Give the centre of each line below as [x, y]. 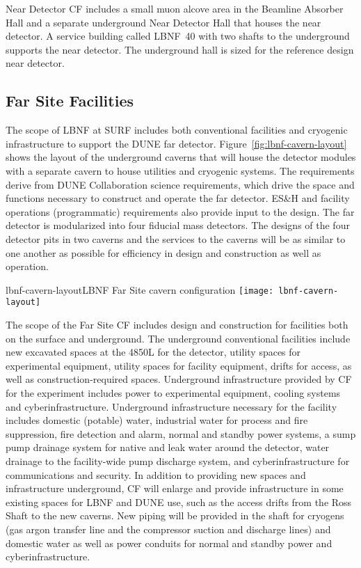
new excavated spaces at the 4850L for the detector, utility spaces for [153, 352]
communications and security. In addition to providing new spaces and [156, 474]
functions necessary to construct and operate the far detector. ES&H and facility [178, 198]
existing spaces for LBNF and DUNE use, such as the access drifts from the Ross [179, 502]
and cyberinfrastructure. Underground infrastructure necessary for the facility [171, 406]
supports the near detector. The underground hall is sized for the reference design [180, 49]
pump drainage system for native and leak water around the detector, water [168, 447]
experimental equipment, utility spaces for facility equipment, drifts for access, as [179, 365]
